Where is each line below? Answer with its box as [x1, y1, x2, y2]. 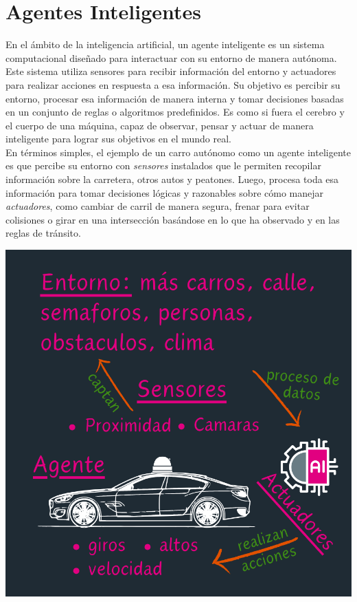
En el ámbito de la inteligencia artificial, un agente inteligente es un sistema [5, 37, 325, 52]
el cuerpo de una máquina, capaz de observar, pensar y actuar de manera [5, 118, 314, 132]
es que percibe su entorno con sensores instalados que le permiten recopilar [5, 158, 321, 173]
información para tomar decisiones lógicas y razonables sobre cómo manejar [5, 185, 323, 200]
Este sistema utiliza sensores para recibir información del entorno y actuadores [5, 64, 336, 78]
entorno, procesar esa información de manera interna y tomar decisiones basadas [5, 91, 344, 105]
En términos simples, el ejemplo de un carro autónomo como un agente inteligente [5, 144, 351, 159]
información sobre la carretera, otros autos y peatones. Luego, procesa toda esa [5, 172, 339, 186]
